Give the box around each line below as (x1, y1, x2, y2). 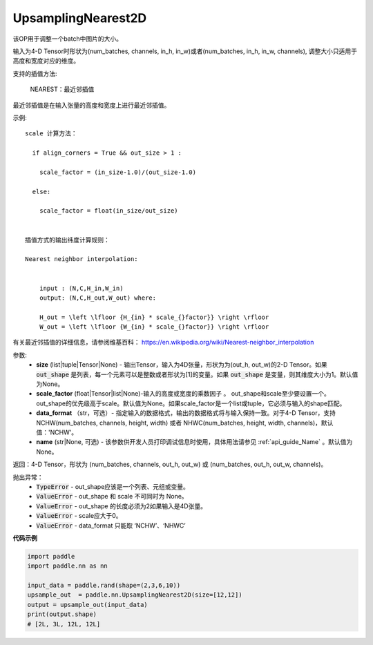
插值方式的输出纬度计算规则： (25, 235, 110, 244)
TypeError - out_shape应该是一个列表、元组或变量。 (36, 482, 190, 490)
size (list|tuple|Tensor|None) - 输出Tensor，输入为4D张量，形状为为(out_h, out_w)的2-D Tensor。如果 (36, 360, 327, 369)
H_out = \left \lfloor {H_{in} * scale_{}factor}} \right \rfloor (39, 313, 269, 321)
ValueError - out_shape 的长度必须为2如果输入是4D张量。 (36, 501, 207, 510)
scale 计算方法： (25, 130, 77, 137)
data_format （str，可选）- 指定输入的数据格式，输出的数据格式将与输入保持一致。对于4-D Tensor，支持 (36, 409, 336, 417)
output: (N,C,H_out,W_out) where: (39, 293, 157, 302)
